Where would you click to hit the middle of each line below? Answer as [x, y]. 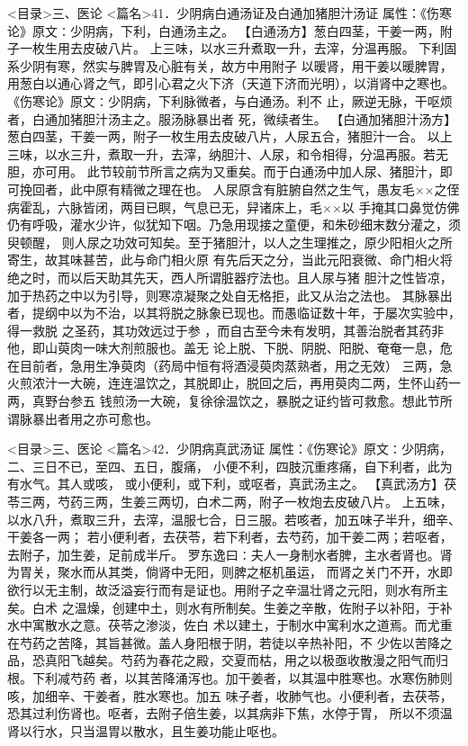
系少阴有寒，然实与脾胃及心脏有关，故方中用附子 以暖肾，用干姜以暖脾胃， [230, 65]
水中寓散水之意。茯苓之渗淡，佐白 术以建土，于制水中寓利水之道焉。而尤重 [230, 625]
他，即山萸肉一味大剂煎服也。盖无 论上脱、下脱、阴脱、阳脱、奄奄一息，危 [230, 348]
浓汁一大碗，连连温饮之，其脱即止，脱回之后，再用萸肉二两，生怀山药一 [246, 383]
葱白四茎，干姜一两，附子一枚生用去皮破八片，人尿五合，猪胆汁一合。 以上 [230, 136]
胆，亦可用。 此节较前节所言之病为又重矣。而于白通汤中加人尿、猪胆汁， [224, 171]
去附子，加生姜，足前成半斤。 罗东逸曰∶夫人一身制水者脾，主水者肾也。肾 [230, 554]
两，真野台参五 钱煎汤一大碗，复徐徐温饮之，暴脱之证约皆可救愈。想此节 [224, 401]
